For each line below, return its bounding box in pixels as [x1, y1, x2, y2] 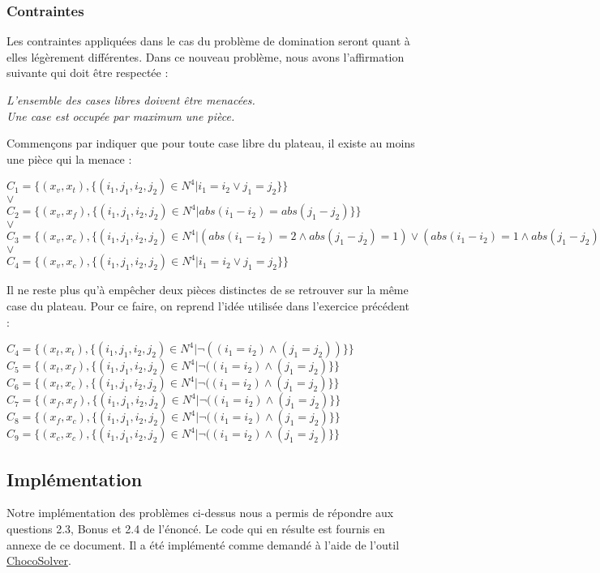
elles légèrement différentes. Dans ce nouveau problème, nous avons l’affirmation [6, 48, 405, 65]
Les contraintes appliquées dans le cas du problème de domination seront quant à [6, 32, 410, 49]
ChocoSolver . [6, 552, 71, 569]
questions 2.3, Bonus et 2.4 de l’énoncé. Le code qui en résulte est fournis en [6, 520, 385, 537]
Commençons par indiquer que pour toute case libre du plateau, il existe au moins [6, 135, 415, 152]
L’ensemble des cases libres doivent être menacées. [6, 92, 255, 108]
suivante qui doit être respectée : [6, 64, 169, 81]
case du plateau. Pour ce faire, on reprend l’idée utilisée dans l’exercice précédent [6, 297, 409, 314]
